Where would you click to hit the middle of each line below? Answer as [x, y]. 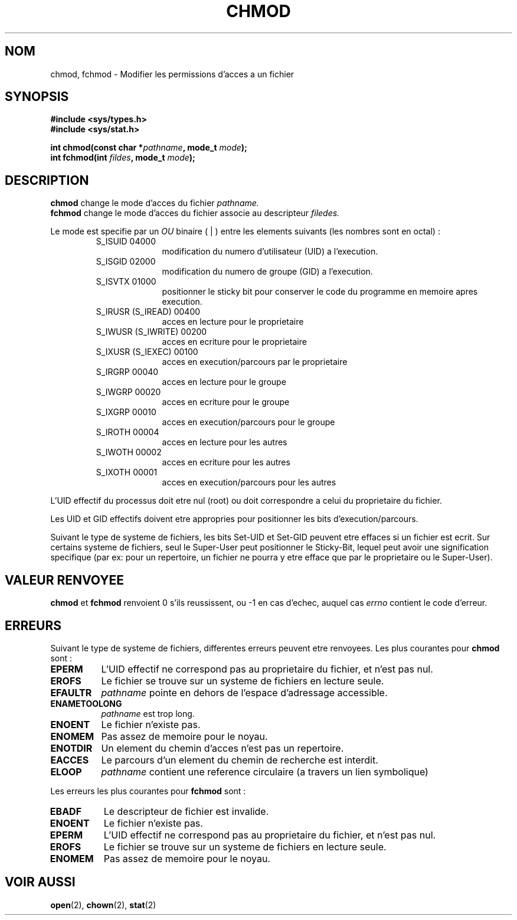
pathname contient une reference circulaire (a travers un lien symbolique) [265, 771]
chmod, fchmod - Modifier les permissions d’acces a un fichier [172, 74]
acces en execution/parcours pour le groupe [248, 422]
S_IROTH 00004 [127, 432]
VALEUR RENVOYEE [64, 580]
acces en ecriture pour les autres [226, 462]
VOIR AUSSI [40, 882]
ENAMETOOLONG [86, 703]
